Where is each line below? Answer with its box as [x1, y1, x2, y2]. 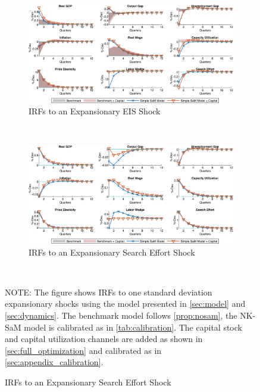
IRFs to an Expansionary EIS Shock [29, 105, 161, 117]
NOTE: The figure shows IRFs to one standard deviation [5, 285, 212, 298]
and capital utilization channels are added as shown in [5, 332, 203, 345]
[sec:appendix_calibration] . [5, 356, 104, 368]
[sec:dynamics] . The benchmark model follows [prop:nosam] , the [5, 309, 237, 321]
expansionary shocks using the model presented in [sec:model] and [5, 297, 246, 310]
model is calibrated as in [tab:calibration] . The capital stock [24, 321, 242, 333]
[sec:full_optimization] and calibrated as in [5, 344, 162, 356]
